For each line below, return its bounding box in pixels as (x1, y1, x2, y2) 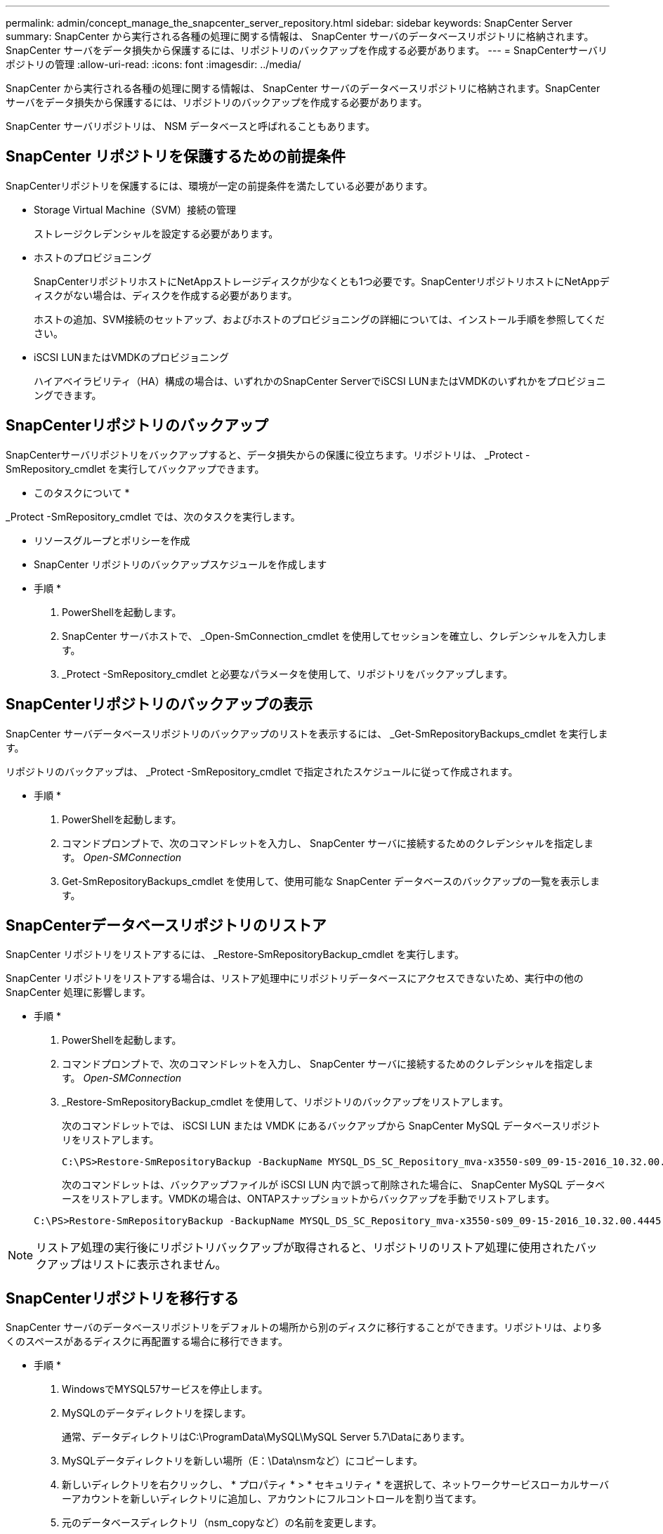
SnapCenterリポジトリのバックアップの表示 (6, 695, 313, 714)
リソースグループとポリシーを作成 (34, 534, 190, 546)
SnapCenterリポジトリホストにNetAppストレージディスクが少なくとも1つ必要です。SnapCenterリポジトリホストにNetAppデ (34, 275, 610, 287)
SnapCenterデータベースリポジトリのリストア (6, 916, 327, 934)
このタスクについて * (34, 486, 130, 499)
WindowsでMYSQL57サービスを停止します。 (62, 1383, 268, 1396)
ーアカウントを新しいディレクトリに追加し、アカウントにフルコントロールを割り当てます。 (62, 1493, 483, 1505)
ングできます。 (34, 388, 102, 401)
